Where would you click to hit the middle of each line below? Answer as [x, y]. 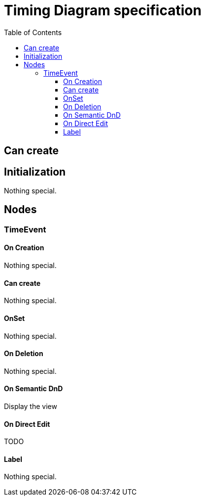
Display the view [31, 406]
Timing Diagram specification [103, 10]
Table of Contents [33, 32]
